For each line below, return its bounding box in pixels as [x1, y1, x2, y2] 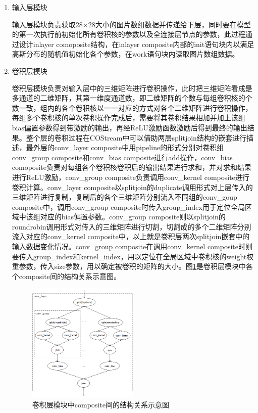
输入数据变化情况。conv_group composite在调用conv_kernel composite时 [12, 241, 246, 252]
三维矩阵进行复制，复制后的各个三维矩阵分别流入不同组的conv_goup [12, 192, 237, 202]
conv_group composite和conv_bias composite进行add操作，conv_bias [12, 152, 233, 162]
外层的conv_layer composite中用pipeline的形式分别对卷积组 [33, 142, 224, 153]
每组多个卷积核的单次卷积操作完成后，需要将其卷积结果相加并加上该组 [12, 112, 245, 123]
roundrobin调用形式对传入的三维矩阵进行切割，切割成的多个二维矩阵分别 [12, 221, 251, 232]
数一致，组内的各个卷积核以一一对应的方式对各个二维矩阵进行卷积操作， [12, 102, 252, 113]
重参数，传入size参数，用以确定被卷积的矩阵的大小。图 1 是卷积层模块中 [12, 261, 246, 271]
